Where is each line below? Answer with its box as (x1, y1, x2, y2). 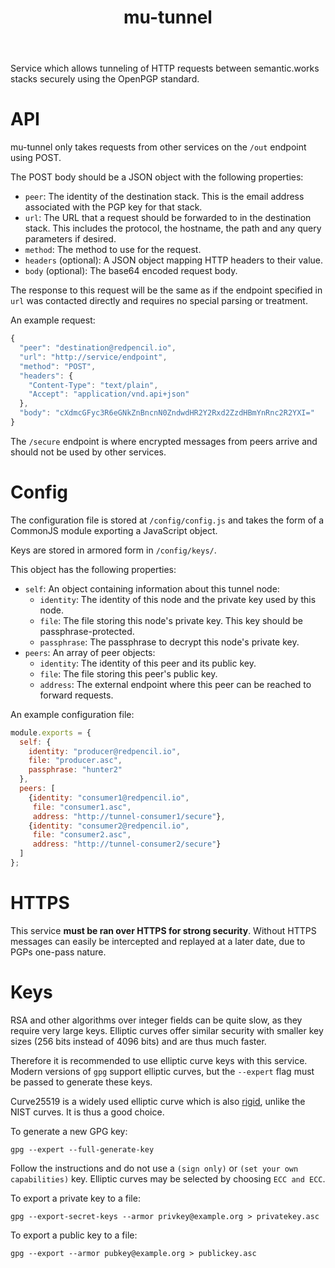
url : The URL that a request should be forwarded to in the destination (24, 212, 312, 224)
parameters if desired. (24, 233, 117, 245)
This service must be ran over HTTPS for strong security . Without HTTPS (10, 924, 317, 936)
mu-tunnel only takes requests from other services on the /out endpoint (10, 141, 307, 153)
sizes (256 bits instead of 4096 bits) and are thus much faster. (10, 1035, 267, 1047)
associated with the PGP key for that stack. (24, 201, 203, 213)
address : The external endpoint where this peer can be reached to (39, 678, 312, 690)
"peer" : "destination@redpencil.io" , (19, 343, 177, 353)
